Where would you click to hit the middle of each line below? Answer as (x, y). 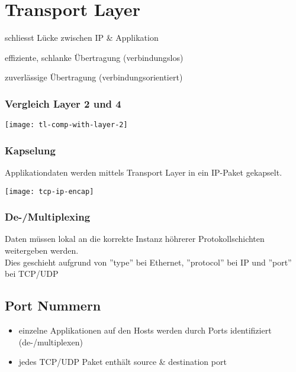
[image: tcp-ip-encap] (49, 191)
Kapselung (30, 150)
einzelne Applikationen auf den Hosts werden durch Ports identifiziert (145, 330)
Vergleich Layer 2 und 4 (63, 103)
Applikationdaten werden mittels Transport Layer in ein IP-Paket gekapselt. (144, 172)
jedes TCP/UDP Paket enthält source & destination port (123, 362)
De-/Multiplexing (48, 217)
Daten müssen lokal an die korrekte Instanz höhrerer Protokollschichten (135, 239)
